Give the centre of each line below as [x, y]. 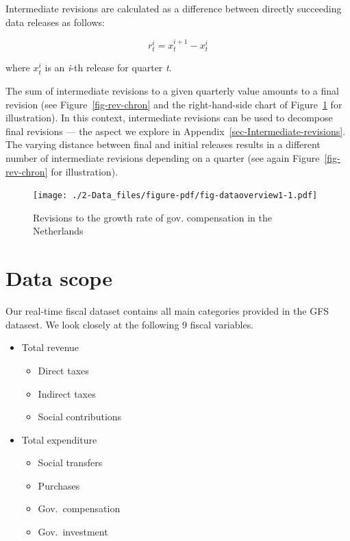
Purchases [59, 485]
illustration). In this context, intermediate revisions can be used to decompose [169, 118]
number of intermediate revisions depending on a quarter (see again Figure [163, 157]
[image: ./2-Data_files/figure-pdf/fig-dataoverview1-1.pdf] [175, 196]
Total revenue [50, 347]
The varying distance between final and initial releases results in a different [163, 144]
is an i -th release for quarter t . [108, 68]
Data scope [59, 278]
